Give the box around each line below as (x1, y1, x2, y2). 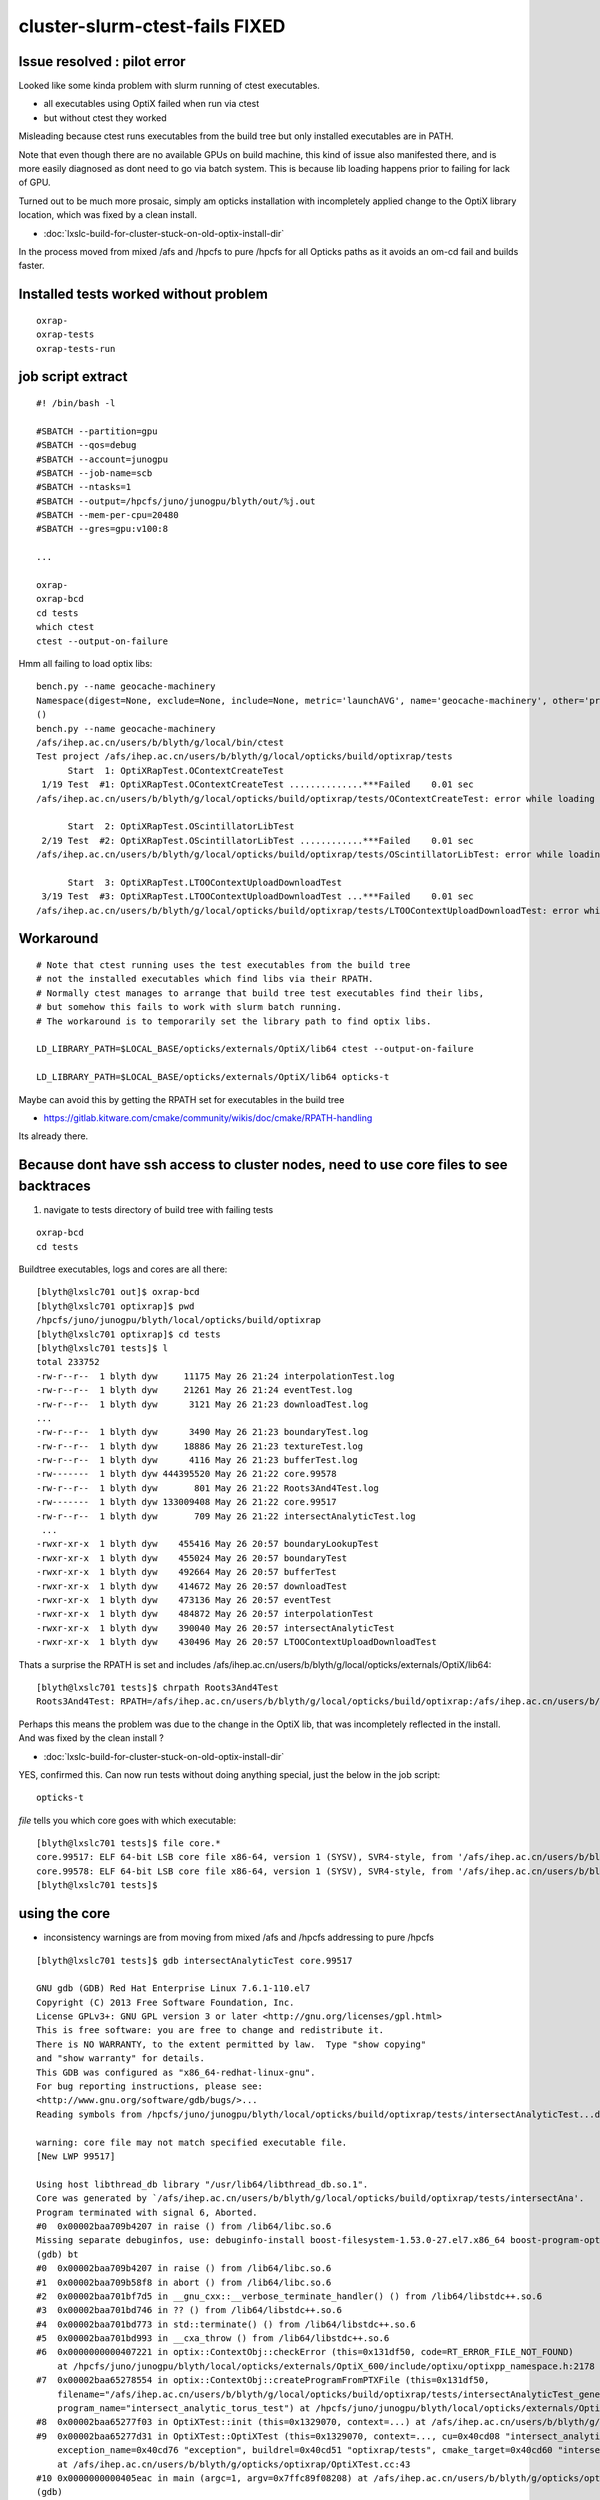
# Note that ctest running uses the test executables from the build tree (36, 960, 411, 971)
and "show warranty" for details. (36, 2053, 205, 2064)
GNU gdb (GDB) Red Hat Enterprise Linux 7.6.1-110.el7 (36, 1983, 311, 1994)
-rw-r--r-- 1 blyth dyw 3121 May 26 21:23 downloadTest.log (36, 1398, 369, 1410)
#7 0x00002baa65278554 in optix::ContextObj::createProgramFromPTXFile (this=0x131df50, (36, 2375, 490, 2386)
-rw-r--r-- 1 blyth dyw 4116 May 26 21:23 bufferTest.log (36, 1455, 359, 1466)
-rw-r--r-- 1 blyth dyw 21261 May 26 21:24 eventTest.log (36, 1385, 353, 1396)
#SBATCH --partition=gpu (36, 425, 158, 437)
